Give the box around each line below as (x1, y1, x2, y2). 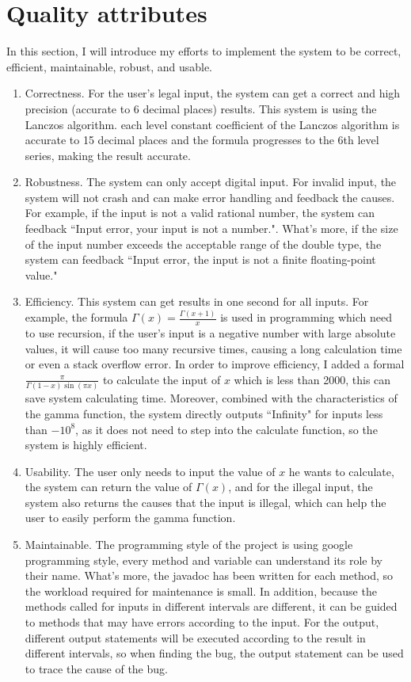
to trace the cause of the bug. (25, 660, 168, 676)
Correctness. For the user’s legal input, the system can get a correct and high (25, 85, 401, 101)
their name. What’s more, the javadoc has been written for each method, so (25, 567, 394, 584)
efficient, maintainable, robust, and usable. (6, 58, 212, 74)
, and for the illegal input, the (228, 478, 373, 495)
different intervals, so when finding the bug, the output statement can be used (25, 645, 404, 661)
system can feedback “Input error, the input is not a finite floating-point (25, 251, 376, 268)
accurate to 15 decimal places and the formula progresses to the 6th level (25, 131, 379, 148)
